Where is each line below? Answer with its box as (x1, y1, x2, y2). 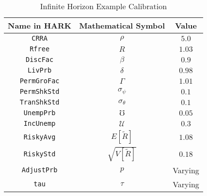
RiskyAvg (23, 133, 56, 141)
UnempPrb (23, 109, 56, 117)
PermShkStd (19, 88, 60, 95)
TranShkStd (19, 98, 60, 106)
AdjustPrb (21, 166, 58, 174)
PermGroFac (19, 77, 60, 85)
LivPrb (28, 66, 52, 74)
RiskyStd (23, 150, 56, 158)
